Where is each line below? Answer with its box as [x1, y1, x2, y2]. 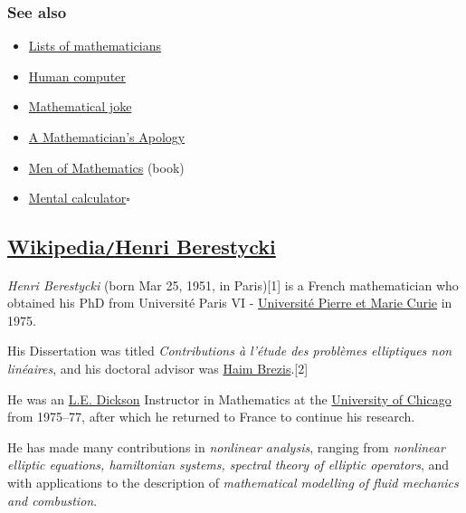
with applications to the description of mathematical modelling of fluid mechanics [7, 472, 459, 491]
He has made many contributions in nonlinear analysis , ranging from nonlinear [7, 437, 445, 456]
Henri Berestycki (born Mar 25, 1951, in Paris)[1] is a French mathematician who [7, 275, 459, 294]
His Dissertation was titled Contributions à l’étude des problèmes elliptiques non [7, 341, 452, 360]
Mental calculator [28, 188, 127, 207]
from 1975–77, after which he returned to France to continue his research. [7, 407, 415, 426]
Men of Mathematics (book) [28, 157, 185, 176]
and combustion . [7, 490, 98, 509]
